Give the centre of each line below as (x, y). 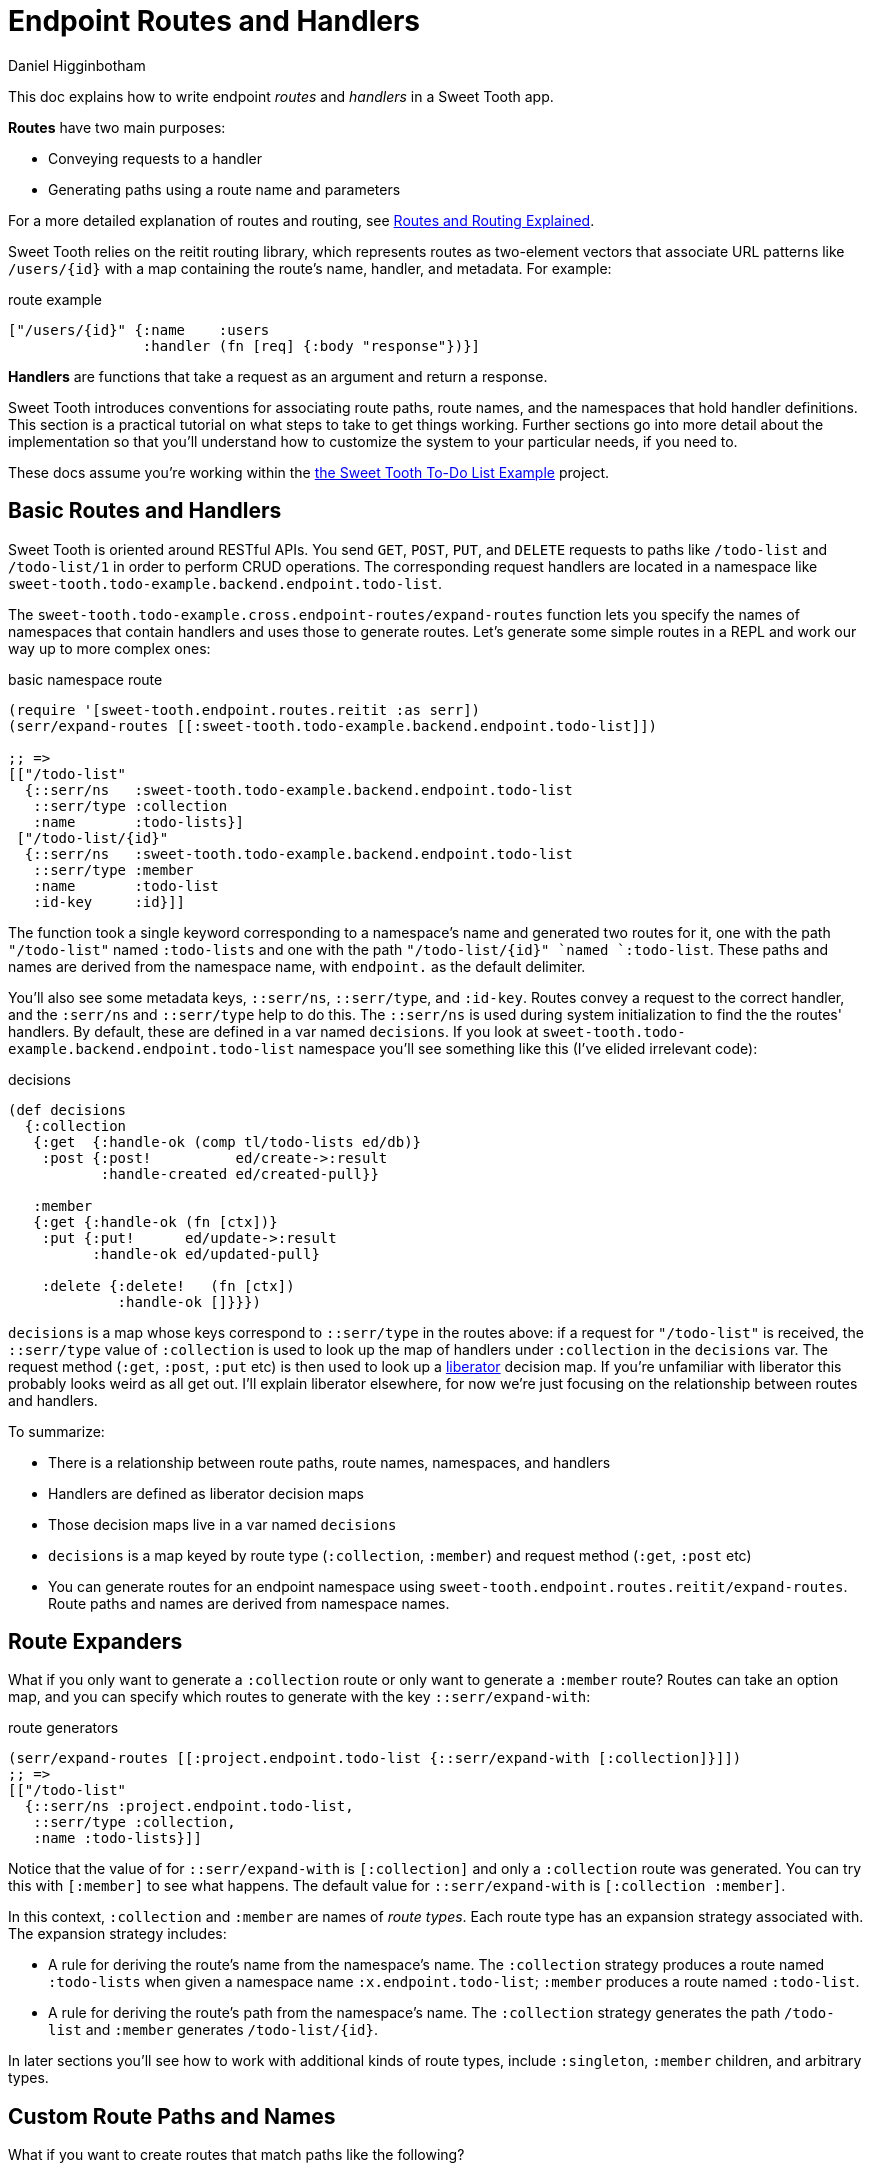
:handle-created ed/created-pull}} (239, 1173)
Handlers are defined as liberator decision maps (206, 1493)
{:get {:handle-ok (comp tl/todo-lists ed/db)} (227, 1141)
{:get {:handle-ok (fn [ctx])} (155, 1221)
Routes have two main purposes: (117, 127)
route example (55, 299)
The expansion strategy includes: (117, 1934)
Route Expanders (95, 1642)
